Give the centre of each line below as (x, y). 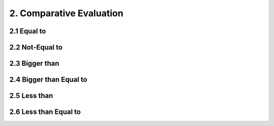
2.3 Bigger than (34, 64)
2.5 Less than (31, 96)
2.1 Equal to (28, 31)
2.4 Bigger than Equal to (48, 80)
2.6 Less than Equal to (45, 112)
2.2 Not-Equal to (36, 47)
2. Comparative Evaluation (66, 13)
